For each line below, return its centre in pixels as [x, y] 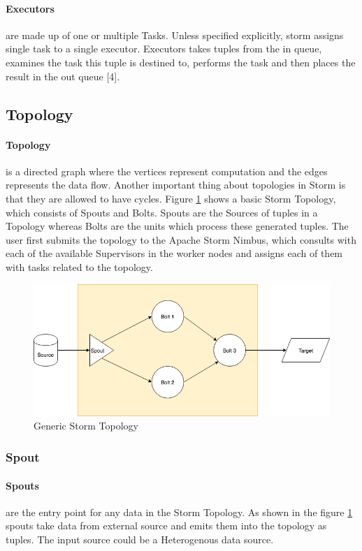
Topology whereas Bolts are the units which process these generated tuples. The [177, 226]
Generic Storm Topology [86, 426]
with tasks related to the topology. [79, 266]
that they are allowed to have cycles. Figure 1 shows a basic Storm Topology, [171, 198]
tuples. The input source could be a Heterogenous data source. [140, 539]
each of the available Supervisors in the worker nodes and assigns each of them [174, 253]
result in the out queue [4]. [63, 76]
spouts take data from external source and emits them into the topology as [166, 526]
